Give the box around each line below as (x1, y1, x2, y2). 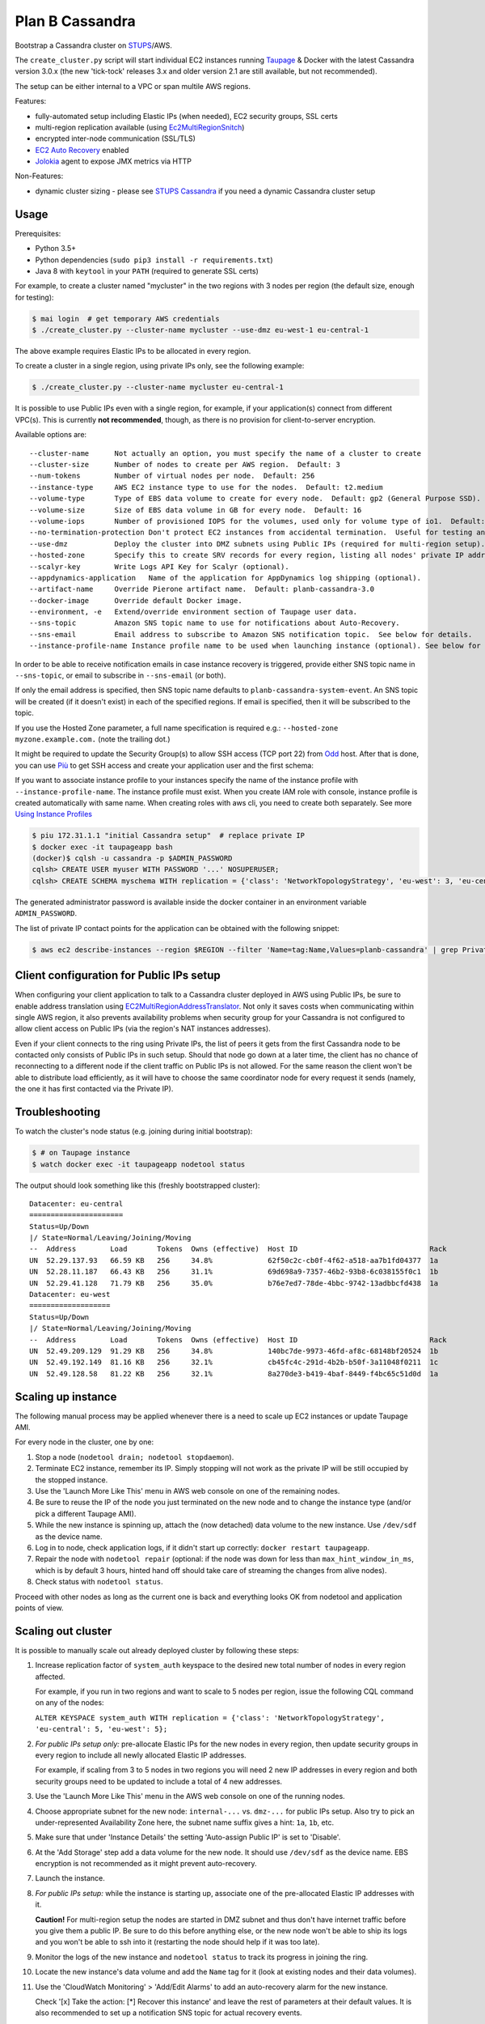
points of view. (15, 1603, 64, 1613)
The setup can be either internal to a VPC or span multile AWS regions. (15, 81, 251, 91)
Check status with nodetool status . (35, 1577, 163, 1587)
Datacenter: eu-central (29, 1199, 124, 1208)
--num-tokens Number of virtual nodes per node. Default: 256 (29, 471, 315, 481)
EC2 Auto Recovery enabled (35, 145, 129, 155)
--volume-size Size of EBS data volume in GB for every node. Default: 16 (29, 505, 362, 514)
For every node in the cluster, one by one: (15, 1437, 154, 1447)
